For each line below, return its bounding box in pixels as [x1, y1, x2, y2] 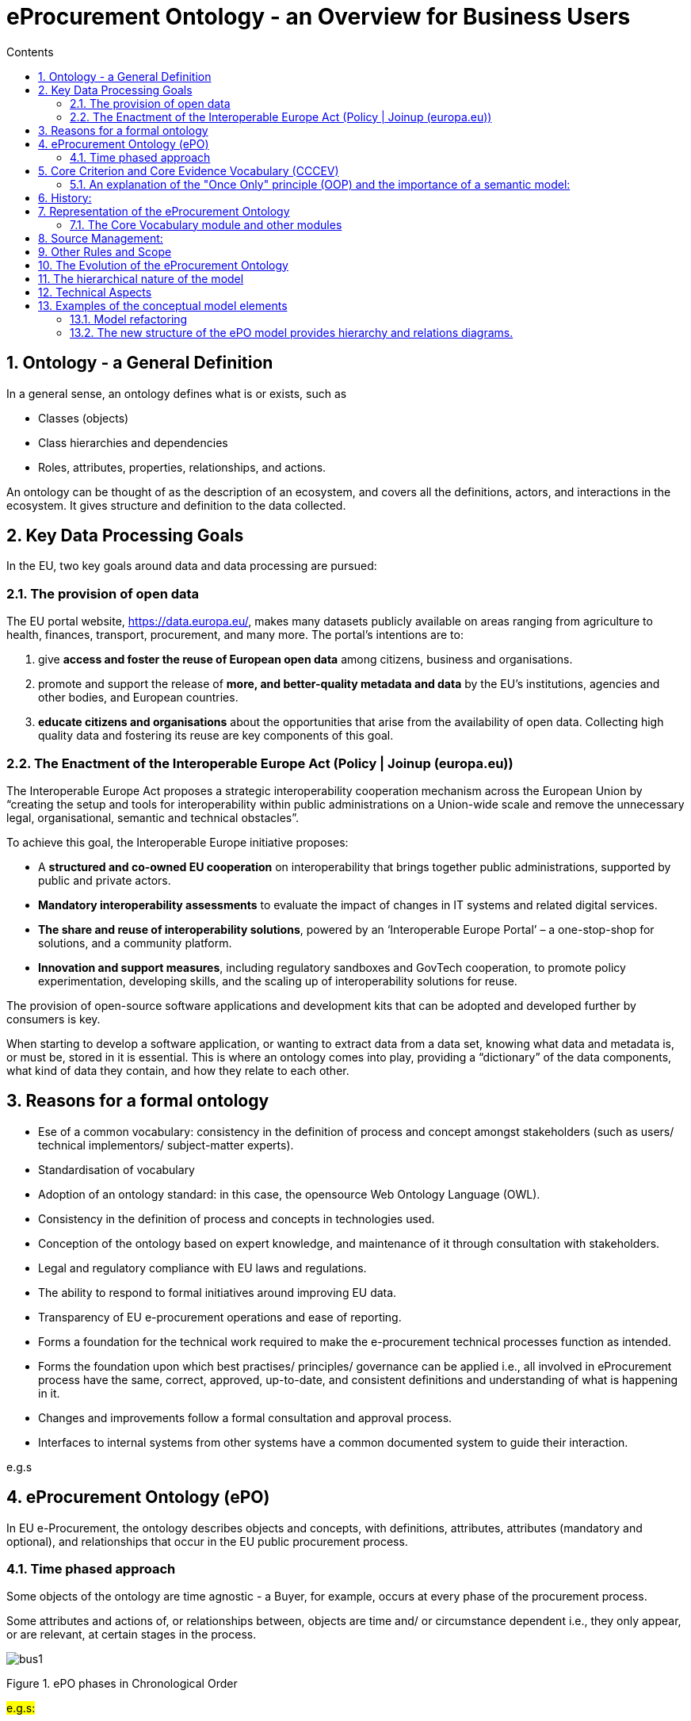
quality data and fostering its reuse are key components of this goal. [38, 729, 394, 743]
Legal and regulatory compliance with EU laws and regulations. [38, 1260, 367, 1275]
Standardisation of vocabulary [38, 1162, 195, 1176]
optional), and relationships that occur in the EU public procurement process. [6, 1534, 408, 1548]
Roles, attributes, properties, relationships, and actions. [38, 460, 326, 474]
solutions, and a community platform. [38, 935, 232, 950]
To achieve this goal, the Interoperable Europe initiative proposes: [6, 835, 349, 849]
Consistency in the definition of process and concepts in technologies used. [38, 1211, 435, 1226]
